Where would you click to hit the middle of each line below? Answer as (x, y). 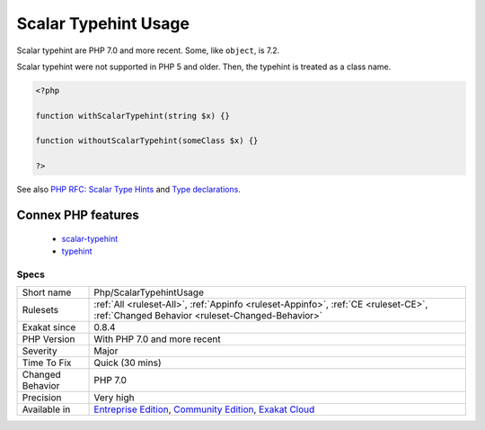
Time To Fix (47, 363)
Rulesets (40, 310)
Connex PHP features (78, 215)
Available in (46, 409)
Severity (40, 351)
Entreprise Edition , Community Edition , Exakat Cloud (204, 409)
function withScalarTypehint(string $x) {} (133, 116)
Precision (42, 398)
